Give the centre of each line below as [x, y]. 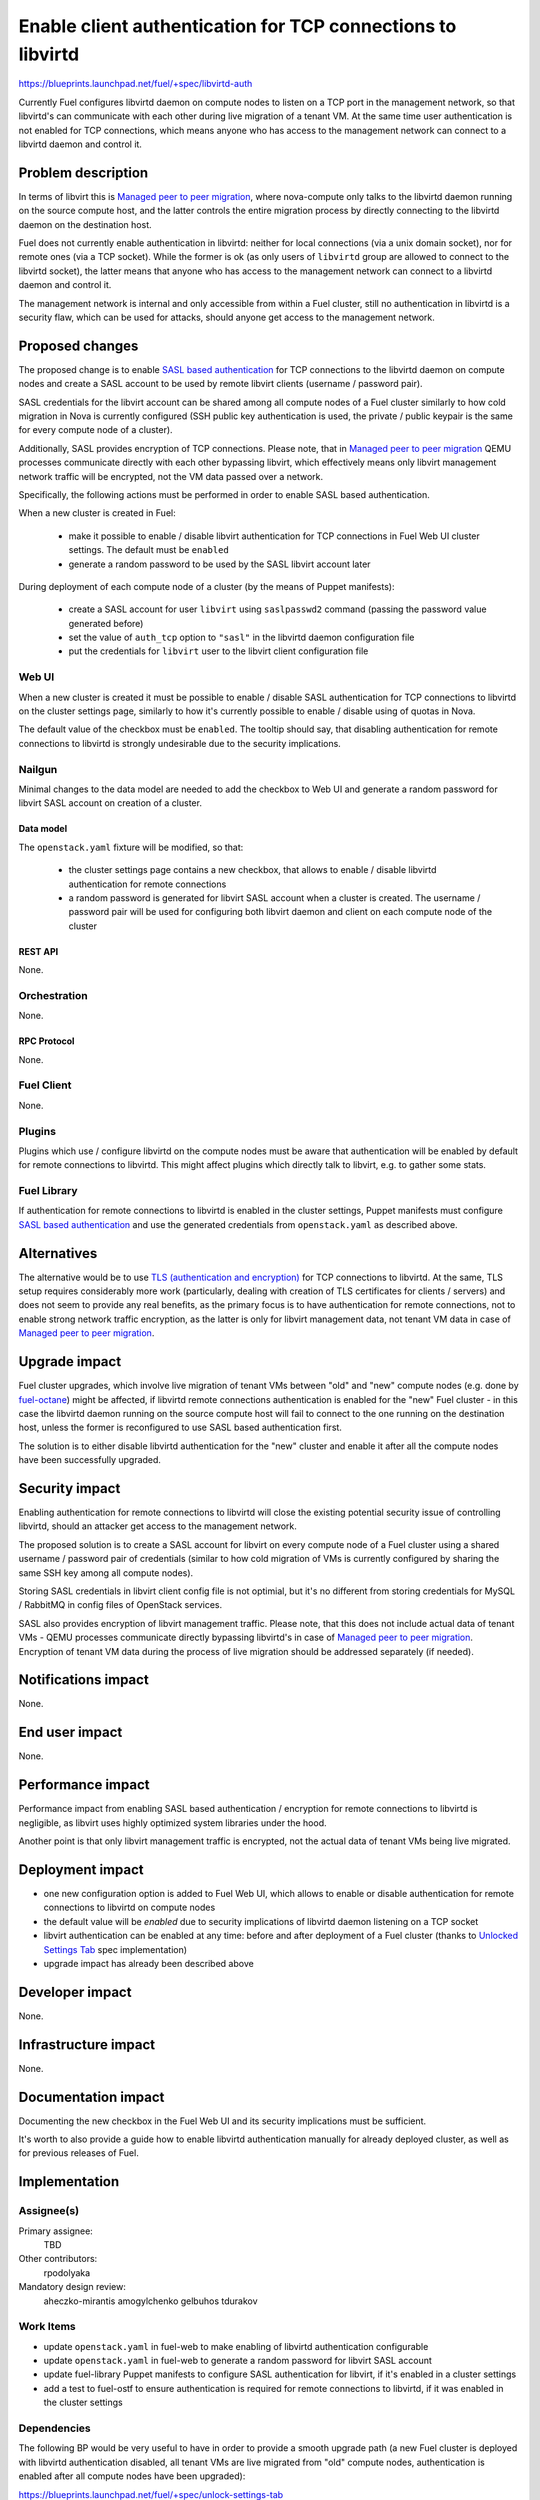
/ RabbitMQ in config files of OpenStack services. [120, 1605]
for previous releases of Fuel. [78, 2153]
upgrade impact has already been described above [148, 1963]
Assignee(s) [49, 2211]
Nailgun [38, 769]
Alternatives [58, 1253]
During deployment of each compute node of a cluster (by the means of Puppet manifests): [206, 586]
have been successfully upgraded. [90, 1460]
